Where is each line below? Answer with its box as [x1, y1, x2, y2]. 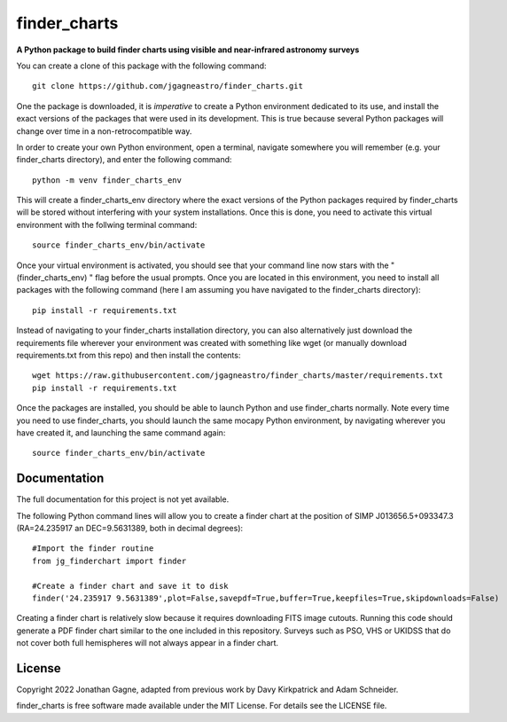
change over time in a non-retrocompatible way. [16, 125, 192, 137]
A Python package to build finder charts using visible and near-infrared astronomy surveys [16, 44, 360, 55]
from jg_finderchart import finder [32, 555, 187, 566]
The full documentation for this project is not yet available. [16, 494, 230, 505]
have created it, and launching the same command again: [16, 427, 226, 438]
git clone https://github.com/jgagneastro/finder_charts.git [32, 81, 303, 91]
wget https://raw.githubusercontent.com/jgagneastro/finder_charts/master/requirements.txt [32, 371, 443, 381]
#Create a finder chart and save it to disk [32, 581, 230, 591]
